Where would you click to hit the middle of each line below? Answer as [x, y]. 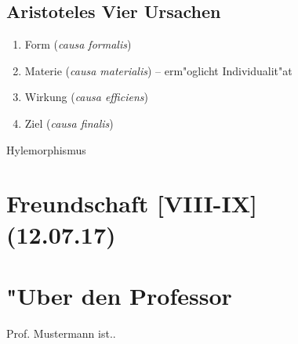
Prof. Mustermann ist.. [61, 333]
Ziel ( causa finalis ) [69, 123]
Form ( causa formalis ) [78, 44]
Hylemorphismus [46, 149]
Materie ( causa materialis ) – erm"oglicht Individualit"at [158, 70]
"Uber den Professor [119, 295]
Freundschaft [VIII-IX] [132, 203]
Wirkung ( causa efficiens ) [86, 97]
